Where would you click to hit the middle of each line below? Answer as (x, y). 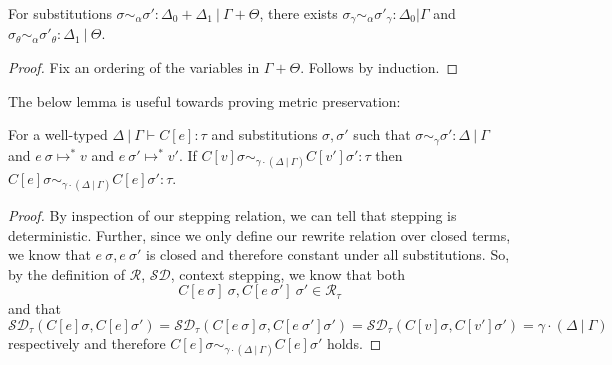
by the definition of (67, 273)
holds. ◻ (354, 343)
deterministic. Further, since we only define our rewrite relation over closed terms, (259, 234)
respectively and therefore (87, 343)
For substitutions (60, 13)
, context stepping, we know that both (287, 273)
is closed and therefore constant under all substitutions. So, (328, 254)
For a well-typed (58, 134)
